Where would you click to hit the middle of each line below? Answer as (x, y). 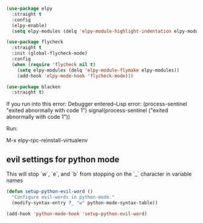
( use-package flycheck (35, 42)
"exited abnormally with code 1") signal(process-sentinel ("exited (87, 110)
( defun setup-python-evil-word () (50, 191)
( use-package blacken (34, 87)
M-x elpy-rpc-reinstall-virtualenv (47, 141)
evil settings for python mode (63, 159)
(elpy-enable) (29, 25)
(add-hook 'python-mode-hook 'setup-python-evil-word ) (77, 214)
